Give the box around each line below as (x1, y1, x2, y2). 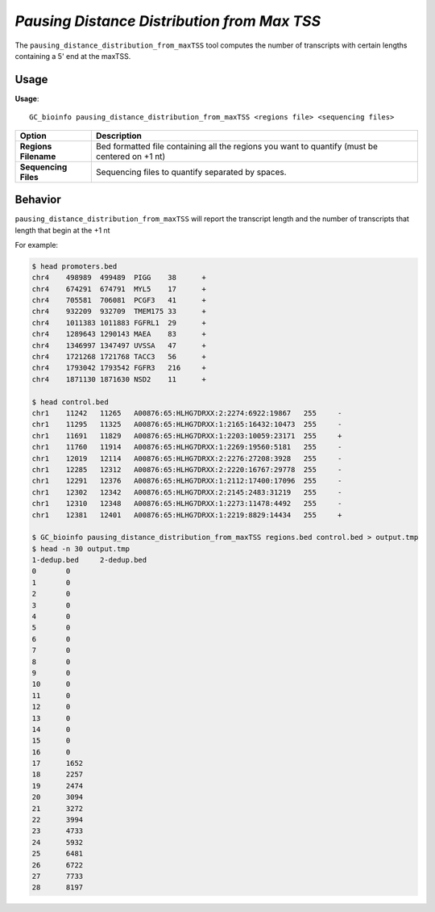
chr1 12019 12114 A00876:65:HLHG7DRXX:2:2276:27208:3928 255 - (31, 454, 342, 463)
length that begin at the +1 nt (14, 225, 110, 235)
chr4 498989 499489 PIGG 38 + (31, 273, 207, 282)
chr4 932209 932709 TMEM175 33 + (31, 307, 207, 316)
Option (19, 130, 48, 141)
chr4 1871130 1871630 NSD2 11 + (31, 374, 207, 383)
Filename (19, 150, 56, 161)
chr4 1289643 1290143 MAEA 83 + (31, 329, 207, 339)
